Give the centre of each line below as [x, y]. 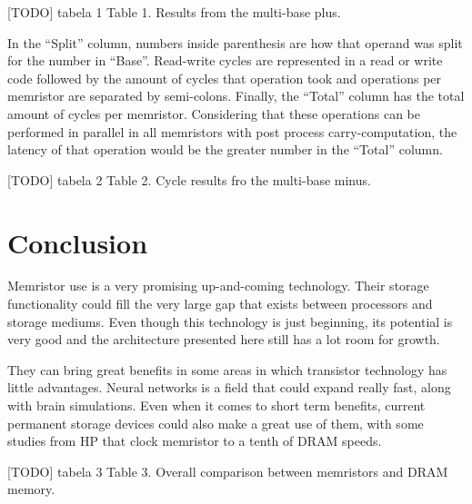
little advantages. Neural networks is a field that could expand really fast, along [229, 387]
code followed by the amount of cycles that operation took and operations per [225, 78]
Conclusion [78, 242]
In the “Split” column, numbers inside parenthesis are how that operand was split [235, 42]
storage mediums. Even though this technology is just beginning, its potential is [230, 321]
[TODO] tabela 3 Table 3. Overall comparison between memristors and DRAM [228, 471]
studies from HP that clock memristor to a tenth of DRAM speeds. [195, 441]
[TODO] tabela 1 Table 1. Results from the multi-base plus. [174, 12]
